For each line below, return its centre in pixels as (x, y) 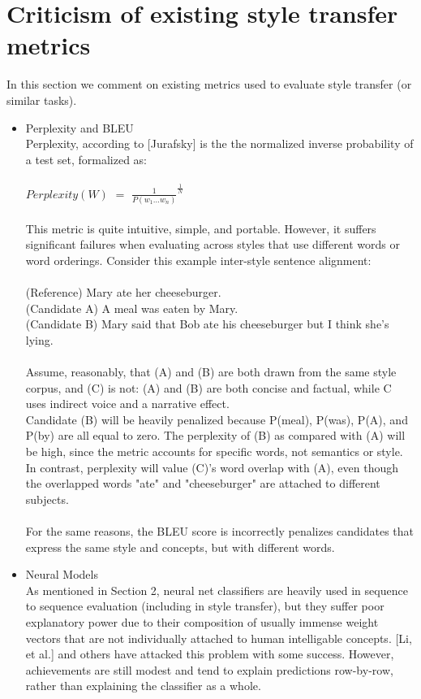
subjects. (47, 499)
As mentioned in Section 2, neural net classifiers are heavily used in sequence (217, 590)
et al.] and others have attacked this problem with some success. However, (210, 654)
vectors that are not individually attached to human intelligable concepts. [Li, (219, 638)
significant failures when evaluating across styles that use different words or (213, 244)
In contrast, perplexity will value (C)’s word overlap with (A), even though (212, 467)
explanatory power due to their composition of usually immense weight (202, 621)
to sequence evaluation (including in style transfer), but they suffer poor (205, 606)
